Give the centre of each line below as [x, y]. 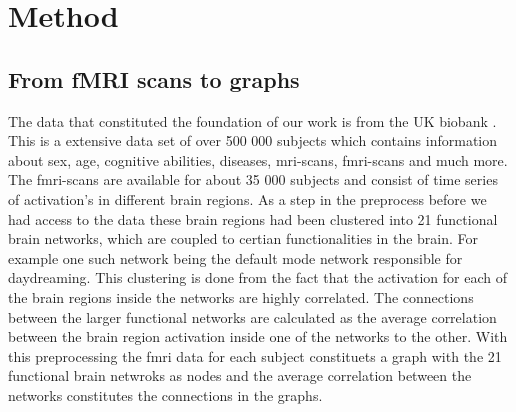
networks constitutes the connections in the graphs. [165, 394]
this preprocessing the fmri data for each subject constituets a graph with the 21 [255, 355]
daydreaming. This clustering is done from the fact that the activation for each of [257, 277]
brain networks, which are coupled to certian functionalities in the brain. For [243, 238]
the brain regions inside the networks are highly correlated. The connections [241, 296]
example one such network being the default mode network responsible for [235, 257]
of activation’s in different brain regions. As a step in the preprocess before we [247, 198]
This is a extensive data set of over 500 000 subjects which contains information [253, 140]
